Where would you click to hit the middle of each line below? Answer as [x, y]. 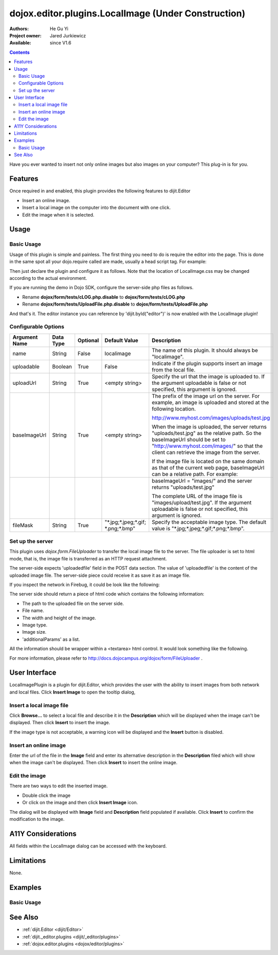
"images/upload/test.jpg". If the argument [202, 503]
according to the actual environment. [48, 278]
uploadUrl [25, 383]
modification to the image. [37, 819]
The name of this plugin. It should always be [205, 350]
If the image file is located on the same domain [208, 461]
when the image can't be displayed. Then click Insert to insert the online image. [94, 763]
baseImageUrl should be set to [189, 439]
